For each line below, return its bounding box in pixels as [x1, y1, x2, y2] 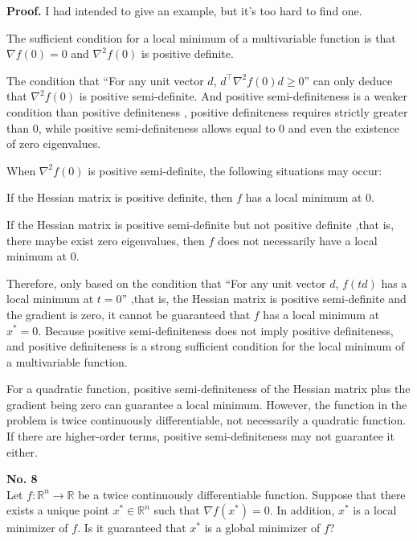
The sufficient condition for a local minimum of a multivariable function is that [6, 29, 396, 46]
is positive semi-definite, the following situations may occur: [88, 162, 382, 178]
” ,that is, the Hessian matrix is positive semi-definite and [121, 290, 407, 307]
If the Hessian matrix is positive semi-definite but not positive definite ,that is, [6, 215, 395, 232]
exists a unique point [6, 502, 109, 518]
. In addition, [269, 502, 335, 518]
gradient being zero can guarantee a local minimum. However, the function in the [6, 396, 407, 412]
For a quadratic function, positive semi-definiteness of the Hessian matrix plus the [6, 380, 411, 397]
